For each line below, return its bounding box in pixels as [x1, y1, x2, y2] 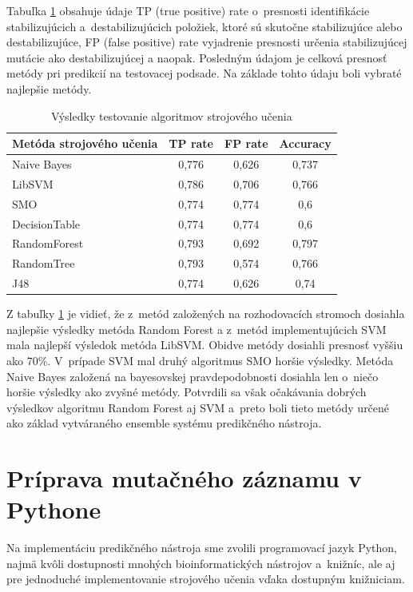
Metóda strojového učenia [12, 135, 158, 152]
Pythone [6, 493, 101, 526]
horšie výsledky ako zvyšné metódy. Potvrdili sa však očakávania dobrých [6, 383, 367, 400]
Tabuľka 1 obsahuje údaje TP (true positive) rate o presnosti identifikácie [6, 2, 370, 18]
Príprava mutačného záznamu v [6, 462, 362, 495]
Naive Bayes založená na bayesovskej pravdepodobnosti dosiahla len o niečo [6, 368, 379, 384]
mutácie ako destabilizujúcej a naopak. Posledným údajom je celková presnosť [6, 49, 387, 66]
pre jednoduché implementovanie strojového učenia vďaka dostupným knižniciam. [6, 570, 405, 587]
